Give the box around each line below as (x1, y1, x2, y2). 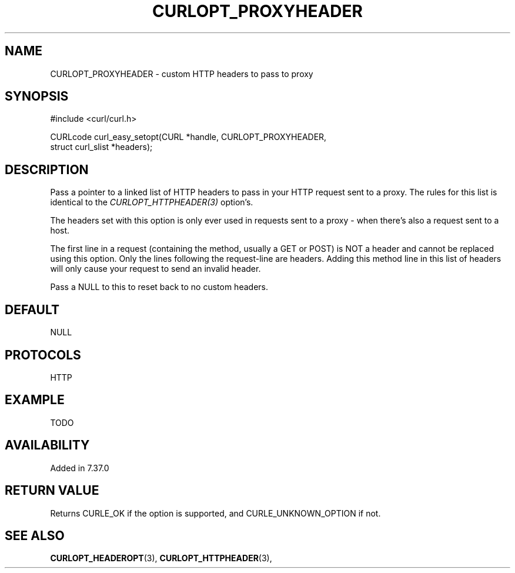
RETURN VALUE (5, 483, 99, 498)
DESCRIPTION (5, 162, 89, 177)
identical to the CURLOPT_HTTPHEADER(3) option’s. (50, 197, 253, 208)
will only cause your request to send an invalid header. (50, 264, 261, 274)
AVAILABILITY (5, 438, 90, 453)
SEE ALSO (5, 528, 65, 543)
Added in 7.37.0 (50, 462, 109, 473)
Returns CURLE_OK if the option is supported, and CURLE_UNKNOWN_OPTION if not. (50, 508, 381, 518)
